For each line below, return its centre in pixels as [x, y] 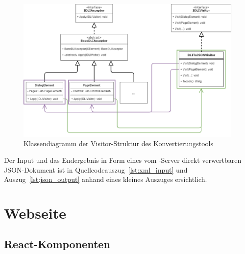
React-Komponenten [57, 244]
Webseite [35, 213]
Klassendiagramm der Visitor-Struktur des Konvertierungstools [118, 143]
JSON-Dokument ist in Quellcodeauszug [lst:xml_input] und [96, 169]
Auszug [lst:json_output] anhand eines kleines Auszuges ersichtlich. [106, 179]
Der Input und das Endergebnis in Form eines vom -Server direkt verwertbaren [123, 160]
